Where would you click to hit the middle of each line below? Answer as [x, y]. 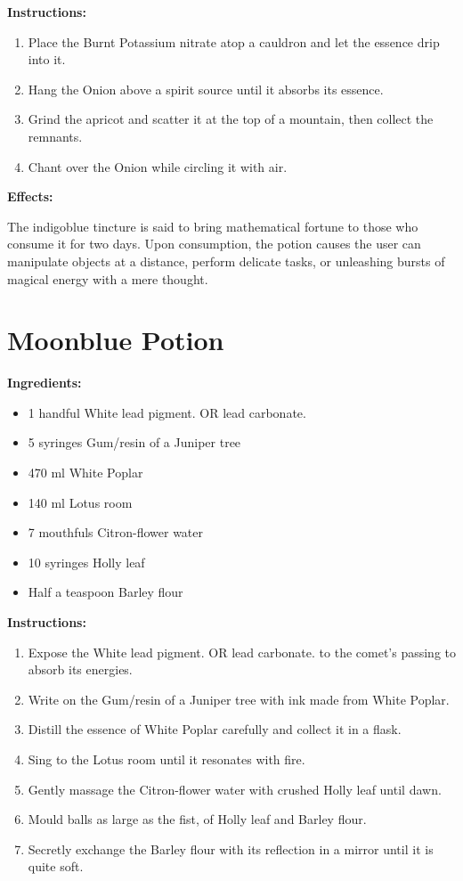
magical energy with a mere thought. [108, 278]
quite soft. [56, 866]
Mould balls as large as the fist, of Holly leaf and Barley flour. [197, 819]
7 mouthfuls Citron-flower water [115, 532]
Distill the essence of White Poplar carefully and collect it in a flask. [215, 729]
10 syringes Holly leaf [86, 562]
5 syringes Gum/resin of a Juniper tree [134, 442]
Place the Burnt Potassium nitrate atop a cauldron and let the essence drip [234, 41]
